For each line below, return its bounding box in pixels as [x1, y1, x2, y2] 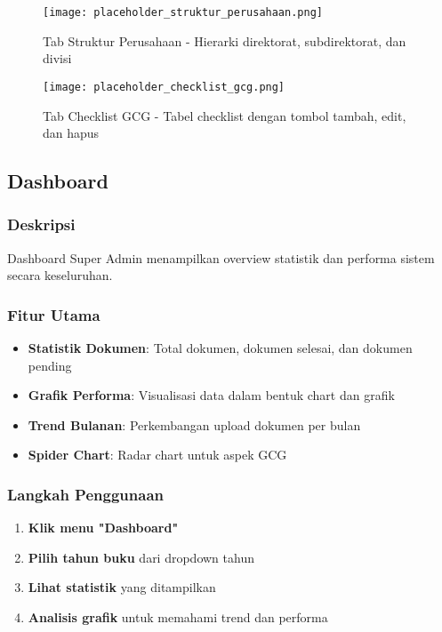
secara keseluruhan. [7, 266, 113, 284]
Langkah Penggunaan [7, 483, 164, 505]
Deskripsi [7, 213, 76, 236]
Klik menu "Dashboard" [28, 518, 179, 537]
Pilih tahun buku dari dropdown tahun [28, 548, 254, 566]
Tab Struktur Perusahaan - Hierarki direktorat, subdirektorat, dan [43, 31, 406, 50]
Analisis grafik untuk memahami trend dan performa [28, 608, 328, 627]
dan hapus [43, 124, 100, 142]
